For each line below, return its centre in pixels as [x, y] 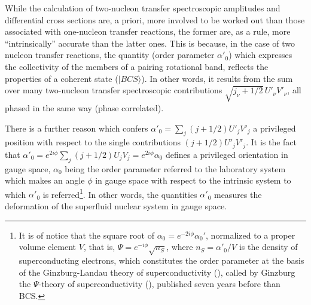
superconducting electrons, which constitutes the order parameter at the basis [161, 260]
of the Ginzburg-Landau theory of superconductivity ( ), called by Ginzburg [157, 272]
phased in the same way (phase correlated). [84, 107]
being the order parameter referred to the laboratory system [175, 168]
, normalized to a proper [251, 235]
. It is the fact [272, 142]
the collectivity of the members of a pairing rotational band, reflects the [137, 66]
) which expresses [260, 55]
